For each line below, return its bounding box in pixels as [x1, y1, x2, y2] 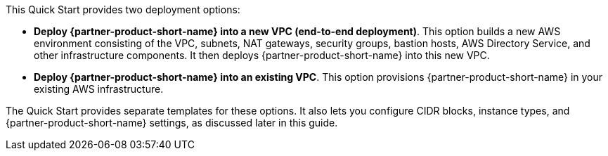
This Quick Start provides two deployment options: [6, 4, 240, 15]
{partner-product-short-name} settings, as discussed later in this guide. [6, 117, 338, 129]
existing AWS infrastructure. [34, 83, 164, 95]
